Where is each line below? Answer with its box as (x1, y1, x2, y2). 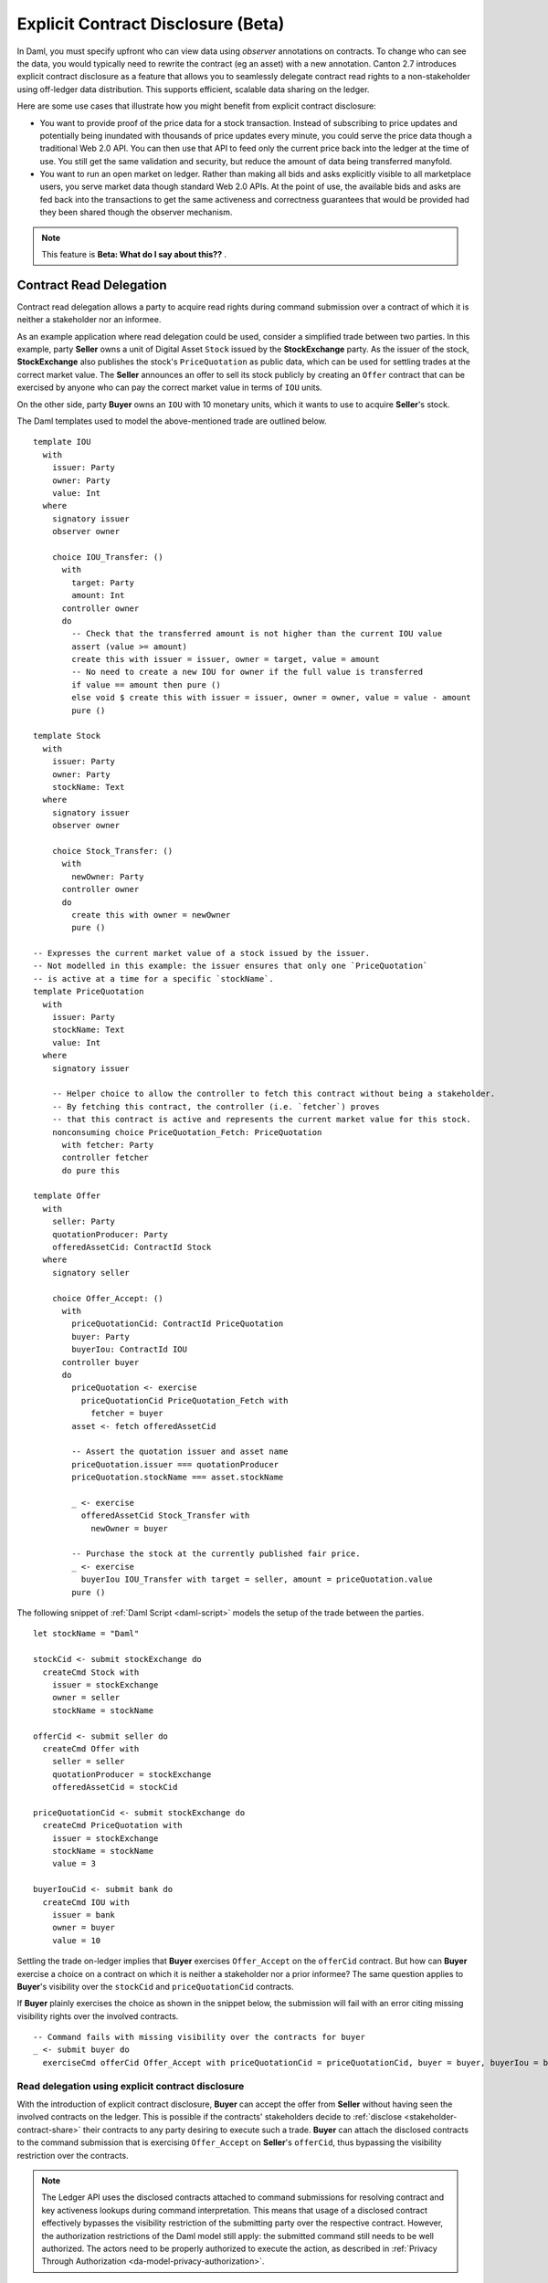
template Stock (33, 731, 101, 742)
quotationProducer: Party (51, 1229, 169, 1239)
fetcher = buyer (90, 1408, 163, 1419)
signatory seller (51, 1268, 130, 1278)
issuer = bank (51, 1910, 116, 1920)
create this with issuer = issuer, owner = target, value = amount (71, 654, 380, 665)
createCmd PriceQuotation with (42, 1820, 183, 1831)
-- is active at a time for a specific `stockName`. (33, 973, 274, 984)
